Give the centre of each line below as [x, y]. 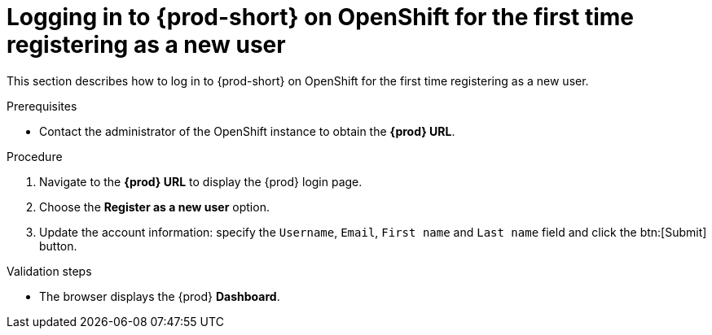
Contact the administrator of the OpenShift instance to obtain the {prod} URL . [247, 131]
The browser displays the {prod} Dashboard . [160, 296]
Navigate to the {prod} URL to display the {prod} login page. [201, 181]
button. [58, 246]
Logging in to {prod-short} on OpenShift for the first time [320, 17]
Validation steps [49, 271]
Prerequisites [42, 106]
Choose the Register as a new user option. [154, 207]
